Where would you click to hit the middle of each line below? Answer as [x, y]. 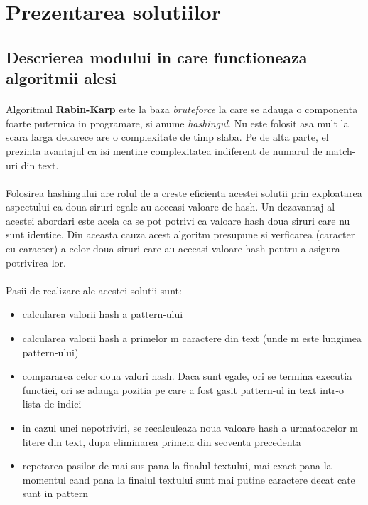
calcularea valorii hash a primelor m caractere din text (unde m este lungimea [192, 338]
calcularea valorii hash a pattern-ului [103, 314]
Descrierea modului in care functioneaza [157, 57]
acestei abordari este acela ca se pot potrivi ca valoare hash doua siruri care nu [178, 220]
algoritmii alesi [61, 78]
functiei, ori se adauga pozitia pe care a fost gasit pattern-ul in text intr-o [183, 389]
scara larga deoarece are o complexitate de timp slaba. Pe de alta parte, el [167, 137]
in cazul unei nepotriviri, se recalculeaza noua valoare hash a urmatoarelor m [190, 428]
